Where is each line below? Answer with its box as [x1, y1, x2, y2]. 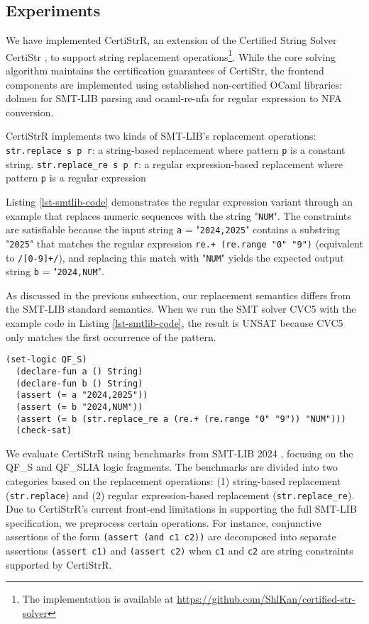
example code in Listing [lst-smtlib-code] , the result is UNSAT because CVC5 [6, 316, 343, 330]
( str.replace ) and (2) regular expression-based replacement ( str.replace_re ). [6, 487, 355, 502]
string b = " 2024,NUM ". [6, 264, 104, 279]
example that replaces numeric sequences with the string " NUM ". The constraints [6, 208, 351, 223]
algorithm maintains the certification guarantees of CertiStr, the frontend [6, 63, 324, 78]
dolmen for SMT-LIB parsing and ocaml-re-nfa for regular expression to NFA [6, 91, 342, 106]
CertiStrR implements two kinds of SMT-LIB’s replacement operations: [6, 128, 316, 143]
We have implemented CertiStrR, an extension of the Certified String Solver [6, 33, 337, 48]
